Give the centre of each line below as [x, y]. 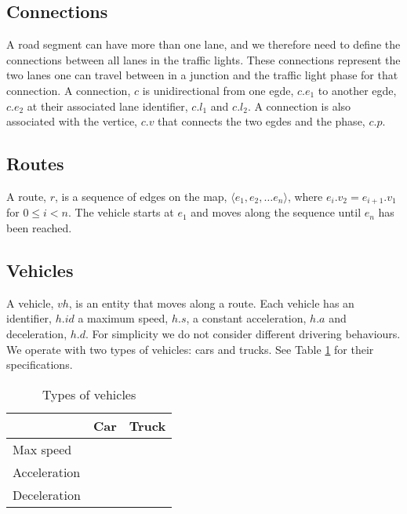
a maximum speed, [123, 318]
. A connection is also [299, 106]
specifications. [40, 365]
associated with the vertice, [72, 121]
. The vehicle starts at [121, 212]
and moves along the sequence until [276, 212]
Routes [35, 164]
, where [305, 196]
